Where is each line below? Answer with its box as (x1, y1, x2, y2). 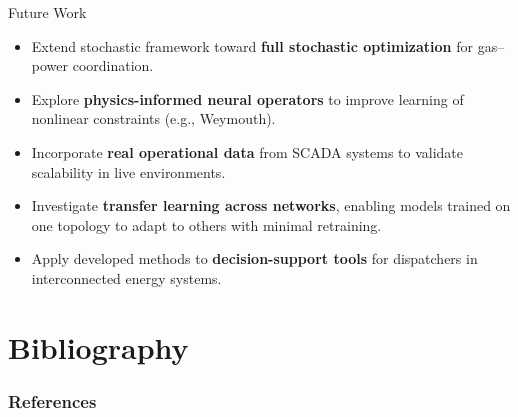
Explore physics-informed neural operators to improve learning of (31, 88, 464, 109)
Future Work (8, 2, 87, 22)
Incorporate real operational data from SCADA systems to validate (31, 141, 464, 162)
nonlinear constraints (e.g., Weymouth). (31, 108, 276, 129)
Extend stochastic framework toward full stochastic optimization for (31, 35, 473, 56)
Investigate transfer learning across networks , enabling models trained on (31, 195, 511, 216)
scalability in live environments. (31, 161, 226, 182)
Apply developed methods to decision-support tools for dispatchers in (31, 248, 478, 269)
